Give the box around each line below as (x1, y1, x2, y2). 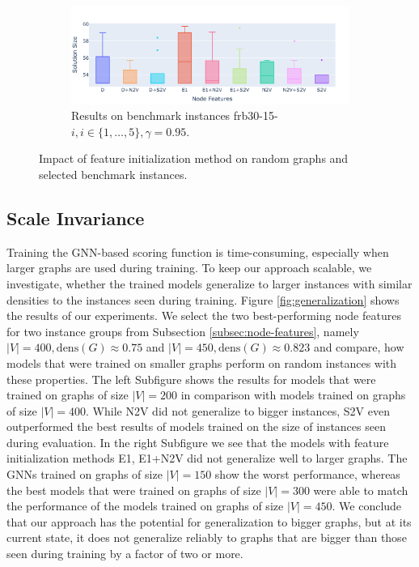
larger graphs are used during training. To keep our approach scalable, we (6, 259, 372, 276)
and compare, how (313, 339, 404, 356)
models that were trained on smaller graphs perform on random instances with (6, 354, 397, 371)
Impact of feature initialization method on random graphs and (39, 150, 349, 167)
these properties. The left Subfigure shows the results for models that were (6, 370, 376, 387)
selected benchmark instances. (39, 165, 188, 182)
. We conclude (332, 497, 402, 514)
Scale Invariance (6, 205, 145, 230)
